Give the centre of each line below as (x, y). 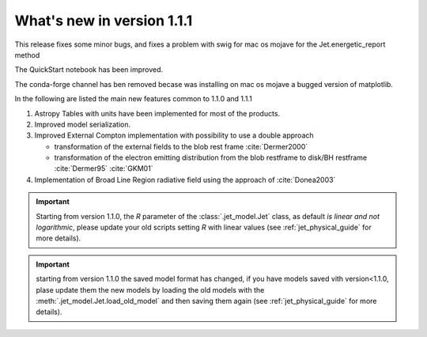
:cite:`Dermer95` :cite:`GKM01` (104, 168)
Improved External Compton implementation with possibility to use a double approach (174, 135)
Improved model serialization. (82, 124)
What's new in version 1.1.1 (104, 21)
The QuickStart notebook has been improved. (89, 70)
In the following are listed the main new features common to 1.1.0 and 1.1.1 (133, 99)
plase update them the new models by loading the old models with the (150, 290)
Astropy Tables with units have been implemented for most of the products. (157, 113)
